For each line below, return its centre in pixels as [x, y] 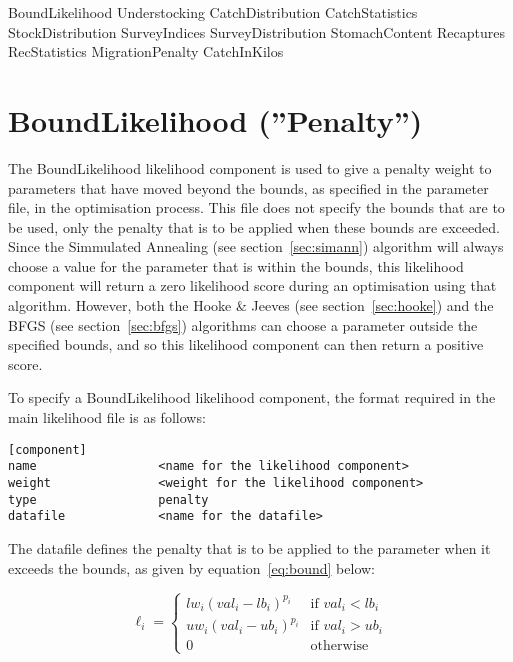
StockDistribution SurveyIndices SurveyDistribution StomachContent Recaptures [256, 31]
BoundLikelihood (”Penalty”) [215, 119]
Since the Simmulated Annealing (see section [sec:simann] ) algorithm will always [256, 246]
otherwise [339, 646]
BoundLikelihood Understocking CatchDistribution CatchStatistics [213, 12]
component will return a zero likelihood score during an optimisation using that [252, 285]
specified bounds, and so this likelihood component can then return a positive [246, 344]
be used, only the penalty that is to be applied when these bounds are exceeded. [254, 226]
